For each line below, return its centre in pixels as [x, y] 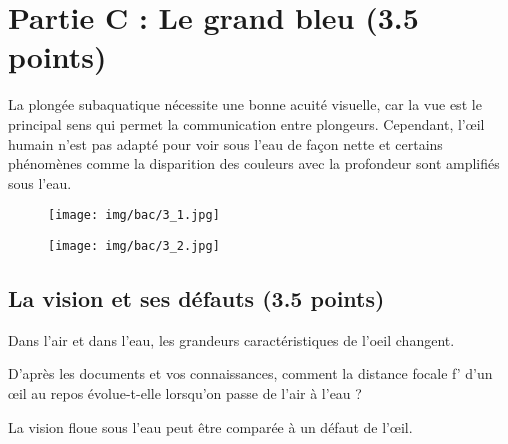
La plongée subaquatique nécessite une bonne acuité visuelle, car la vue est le [245, 104]
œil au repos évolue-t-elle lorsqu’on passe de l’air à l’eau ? [185, 392]
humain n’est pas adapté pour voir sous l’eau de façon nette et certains [225, 143]
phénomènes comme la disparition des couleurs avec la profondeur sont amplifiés [254, 163]
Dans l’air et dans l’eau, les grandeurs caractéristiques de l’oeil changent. [231, 339]
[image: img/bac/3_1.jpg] [134, 215]
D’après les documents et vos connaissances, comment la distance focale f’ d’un [250, 373]
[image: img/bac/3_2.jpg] [134, 245]
